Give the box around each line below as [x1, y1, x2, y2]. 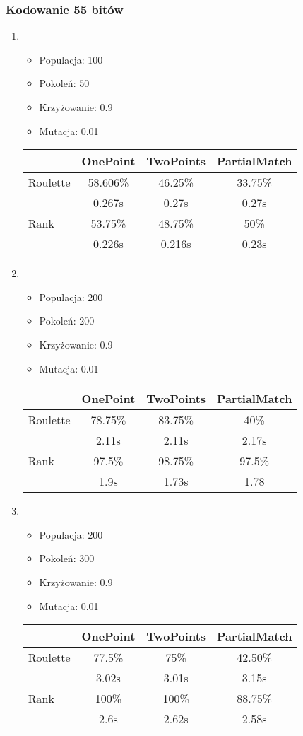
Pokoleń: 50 [39, 76, 90, 90]
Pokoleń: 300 [39, 551, 95, 566]
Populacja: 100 [39, 52, 103, 66]
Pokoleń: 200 [39, 313, 95, 328]
